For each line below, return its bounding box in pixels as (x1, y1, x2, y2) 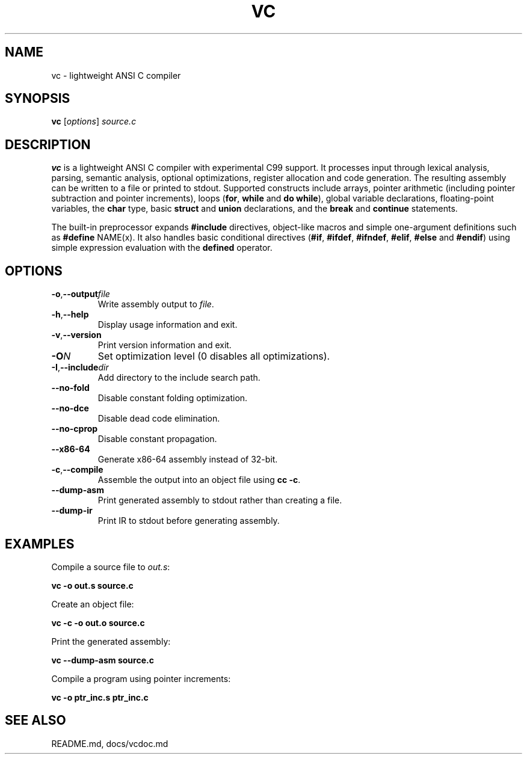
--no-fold (51, 383, 90, 393)
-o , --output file (51, 289, 110, 300)
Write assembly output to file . (97, 299, 214, 310)
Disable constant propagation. (97, 434, 217, 444)
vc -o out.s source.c (51, 580, 134, 591)
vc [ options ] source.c (51, 116, 137, 127)
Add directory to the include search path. (97, 372, 260, 383)
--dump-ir (51, 505, 93, 516)
